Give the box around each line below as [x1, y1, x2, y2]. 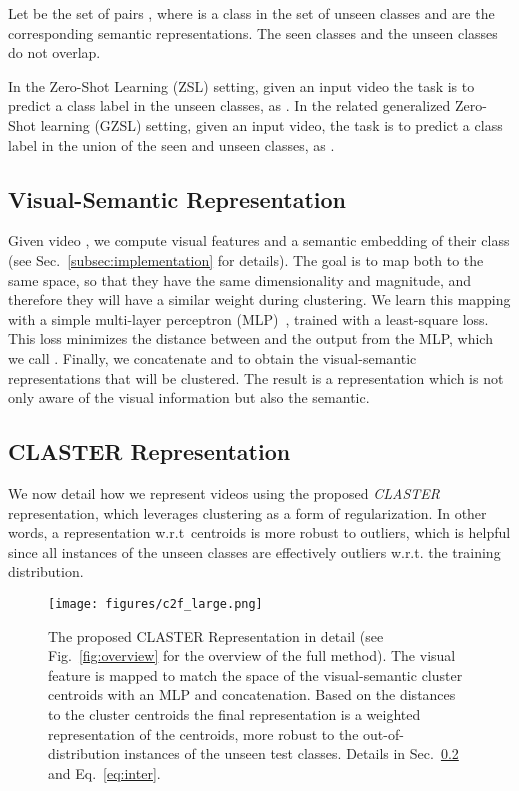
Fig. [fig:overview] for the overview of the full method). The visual [48, 645, 456, 666]
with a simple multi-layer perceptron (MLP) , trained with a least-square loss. [8, 308, 489, 329]
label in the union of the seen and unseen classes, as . [8, 134, 335, 155]
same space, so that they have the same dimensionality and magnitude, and [8, 269, 472, 290]
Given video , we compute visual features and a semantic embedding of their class [8, 230, 510, 251]
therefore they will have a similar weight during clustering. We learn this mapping [8, 289, 511, 310]
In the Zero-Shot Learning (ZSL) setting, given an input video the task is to [8, 75, 475, 96]
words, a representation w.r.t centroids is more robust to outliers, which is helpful [8, 522, 511, 543]
